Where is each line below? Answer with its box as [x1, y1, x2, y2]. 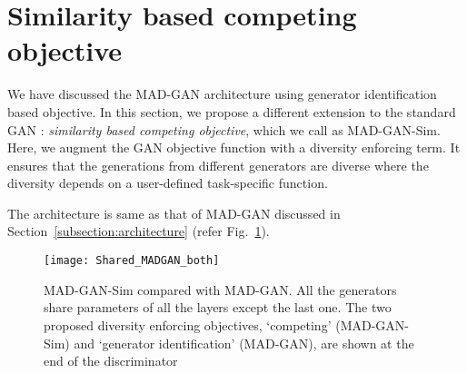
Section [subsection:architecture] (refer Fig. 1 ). [7, 221, 270, 240]
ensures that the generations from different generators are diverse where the [7, 155, 429, 174]
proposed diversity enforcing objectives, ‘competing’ [44, 315, 332, 334]
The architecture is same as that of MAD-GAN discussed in [7, 203, 341, 222]
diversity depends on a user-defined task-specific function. [7, 173, 328, 192]
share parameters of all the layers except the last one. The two [44, 298, 392, 317]
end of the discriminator [44, 351, 178, 370]
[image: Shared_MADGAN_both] [44, 254, 220, 268]
